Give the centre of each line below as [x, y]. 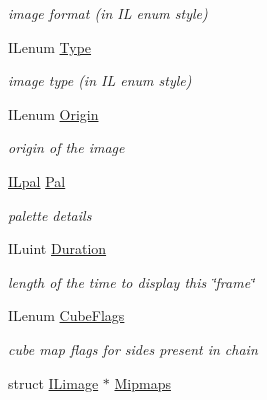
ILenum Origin [53, 113]
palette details [50, 214]
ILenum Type [50, 46]
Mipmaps [142, 382]
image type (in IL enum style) [100, 80]
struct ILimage [53, 382]
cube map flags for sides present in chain [133, 348]
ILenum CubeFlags [66, 315]
